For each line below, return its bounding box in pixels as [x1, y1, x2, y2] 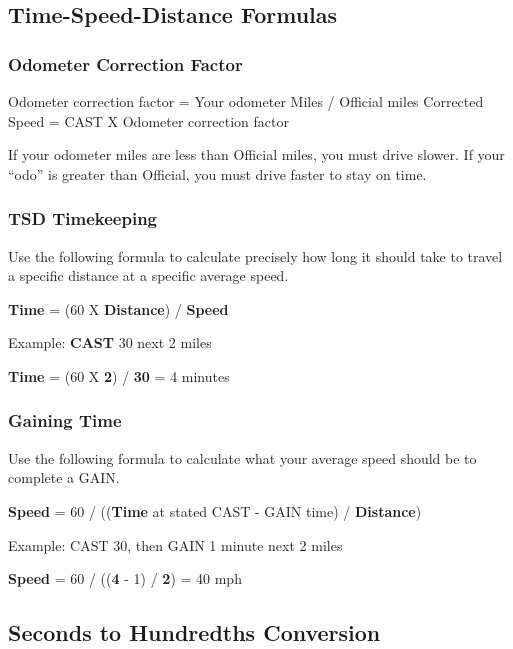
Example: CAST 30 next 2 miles [8, 332, 212, 353]
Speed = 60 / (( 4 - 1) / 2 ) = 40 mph [8, 568, 242, 589]
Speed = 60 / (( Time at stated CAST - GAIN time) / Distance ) [8, 500, 422, 521]
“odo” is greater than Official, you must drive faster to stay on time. [8, 163, 427, 184]
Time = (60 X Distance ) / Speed [8, 298, 229, 319]
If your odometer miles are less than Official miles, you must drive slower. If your [8, 144, 505, 165]
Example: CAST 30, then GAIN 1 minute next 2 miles [8, 534, 343, 555]
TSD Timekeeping [8, 206, 158, 231]
